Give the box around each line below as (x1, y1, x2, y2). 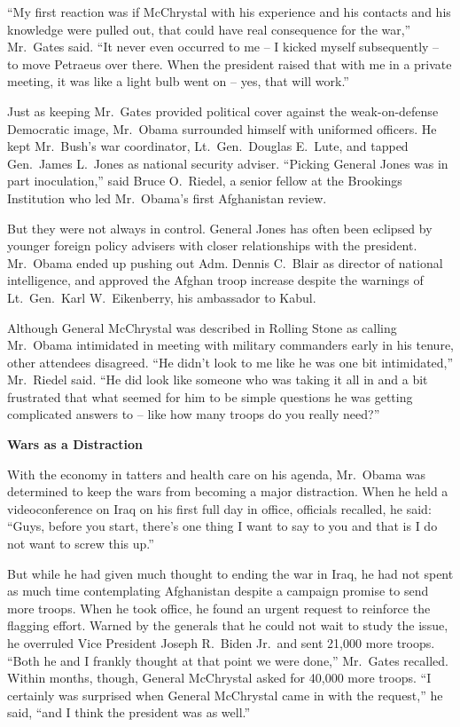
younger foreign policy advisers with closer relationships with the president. (7, 236, 417, 255)
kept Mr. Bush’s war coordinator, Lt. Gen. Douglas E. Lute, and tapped (7, 137, 409, 155)
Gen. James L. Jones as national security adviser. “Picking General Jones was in (7, 154, 448, 172)
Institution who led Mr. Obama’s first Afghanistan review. (7, 188, 327, 207)
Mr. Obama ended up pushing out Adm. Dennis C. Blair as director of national (7, 253, 443, 272)
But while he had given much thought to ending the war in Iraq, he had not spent (7, 564, 454, 582)
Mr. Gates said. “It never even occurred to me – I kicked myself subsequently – (7, 37, 440, 56)
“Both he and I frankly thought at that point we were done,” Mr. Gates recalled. (7, 651, 448, 669)
